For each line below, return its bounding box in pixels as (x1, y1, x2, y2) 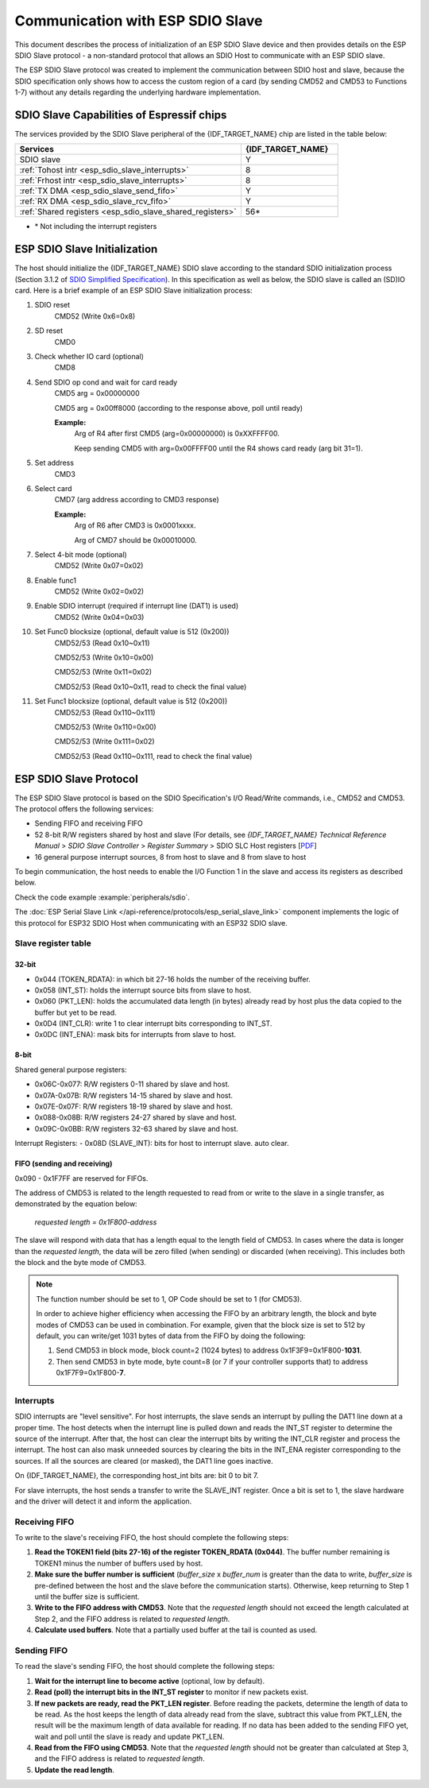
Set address (34, 458, 75, 468)
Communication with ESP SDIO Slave (14, 12, 263, 29)
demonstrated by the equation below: (14, 1199, 138, 1209)
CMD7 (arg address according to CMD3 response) (54, 495, 220, 505)
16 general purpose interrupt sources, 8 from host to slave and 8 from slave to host (34, 852, 307, 861)
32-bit (14, 960, 37, 969)
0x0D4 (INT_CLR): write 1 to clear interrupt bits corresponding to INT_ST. (34, 1019, 272, 1028)
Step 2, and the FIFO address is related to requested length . (34, 1614, 230, 1624)
